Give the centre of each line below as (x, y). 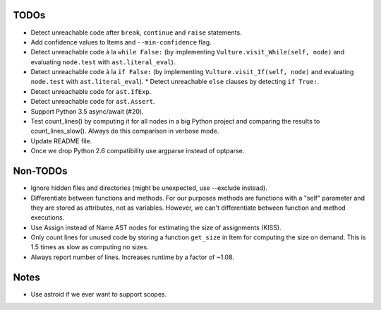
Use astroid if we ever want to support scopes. (99, 294)
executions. (48, 217)
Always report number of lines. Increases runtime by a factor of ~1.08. (132, 257)
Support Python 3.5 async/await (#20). (87, 111)
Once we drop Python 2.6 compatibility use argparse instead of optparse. (138, 151)
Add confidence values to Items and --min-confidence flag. (121, 42)
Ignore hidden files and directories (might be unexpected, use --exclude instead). (149, 188)
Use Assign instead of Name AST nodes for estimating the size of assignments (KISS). (156, 227)
